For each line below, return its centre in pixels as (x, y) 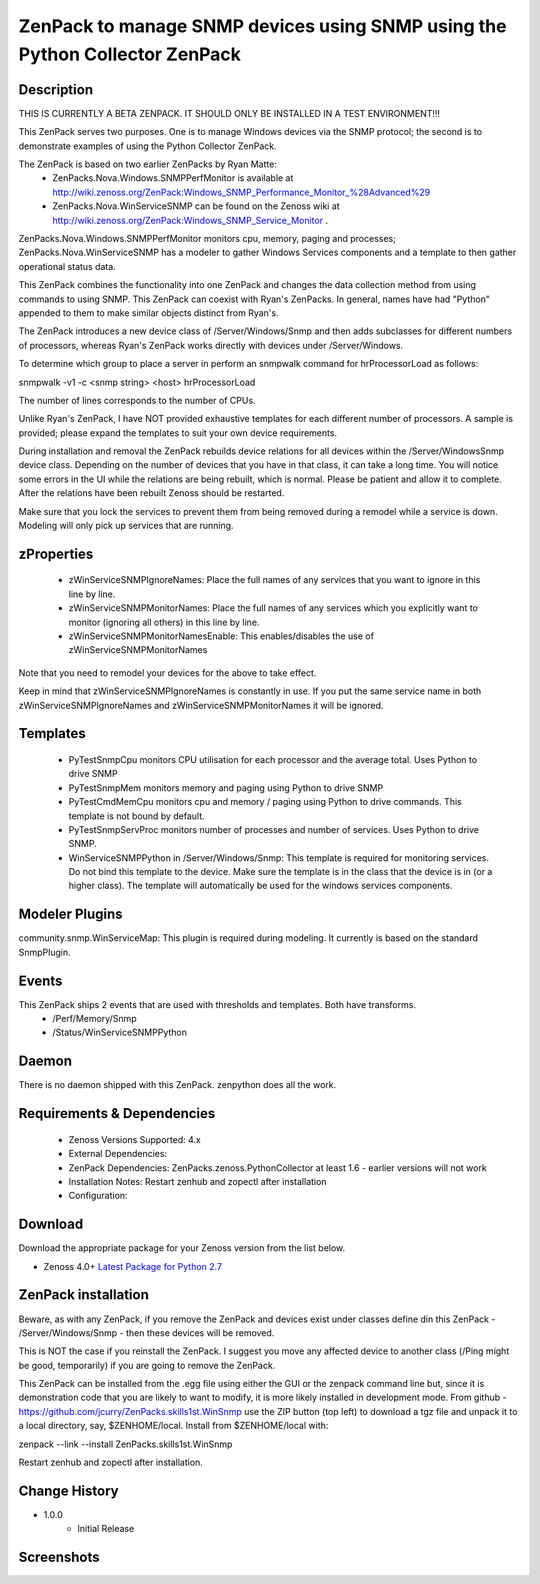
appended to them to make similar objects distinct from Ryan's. (148, 312)
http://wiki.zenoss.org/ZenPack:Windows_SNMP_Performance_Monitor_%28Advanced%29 (241, 192)
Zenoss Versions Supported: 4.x (135, 1139)
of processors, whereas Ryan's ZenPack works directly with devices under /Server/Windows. (211, 345)
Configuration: (98, 1196)
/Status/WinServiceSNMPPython (119, 1032)
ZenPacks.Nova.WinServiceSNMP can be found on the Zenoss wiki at (196, 206)
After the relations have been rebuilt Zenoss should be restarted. (151, 493)
